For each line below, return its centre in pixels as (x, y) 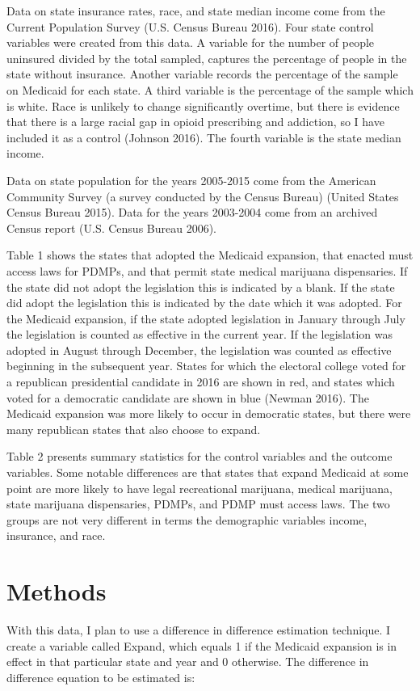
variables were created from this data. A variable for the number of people (191, 42)
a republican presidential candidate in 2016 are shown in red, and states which (201, 382)
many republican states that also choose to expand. (134, 429)
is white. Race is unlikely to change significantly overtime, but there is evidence (203, 105)
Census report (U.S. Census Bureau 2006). (112, 228)
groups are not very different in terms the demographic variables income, (187, 519)
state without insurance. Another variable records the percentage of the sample (202, 74)
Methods (57, 591)
